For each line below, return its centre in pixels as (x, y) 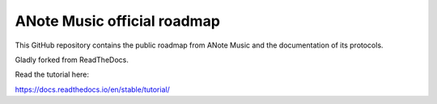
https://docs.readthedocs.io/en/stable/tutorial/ (92, 89)
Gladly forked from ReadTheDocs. (72, 60)
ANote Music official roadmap (117, 21)
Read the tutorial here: (52, 75)
